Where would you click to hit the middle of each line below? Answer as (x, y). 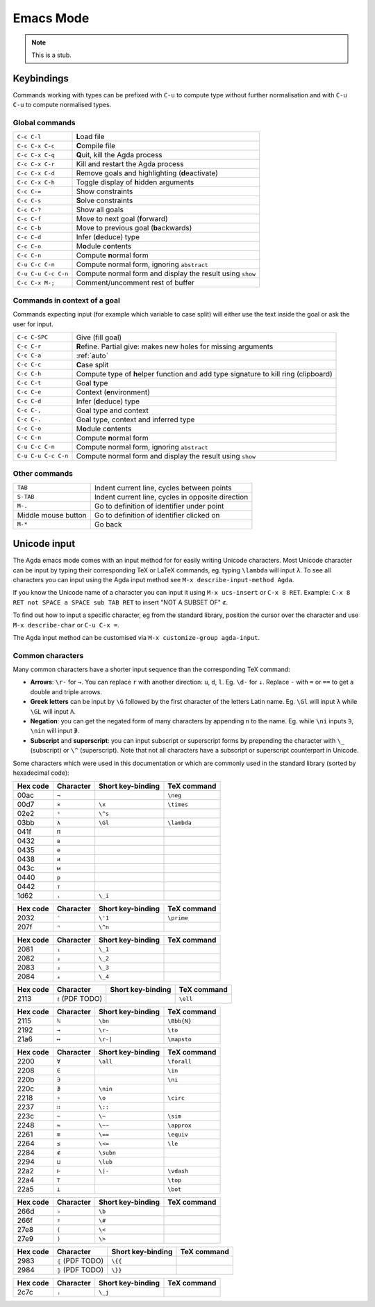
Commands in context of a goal (67, 300)
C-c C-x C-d (36, 173)
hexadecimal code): (41, 773)
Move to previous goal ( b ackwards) (134, 228)
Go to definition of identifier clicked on (157, 515)
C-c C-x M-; (36, 283)
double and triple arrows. (66, 691)
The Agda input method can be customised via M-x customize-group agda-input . (136, 637)
